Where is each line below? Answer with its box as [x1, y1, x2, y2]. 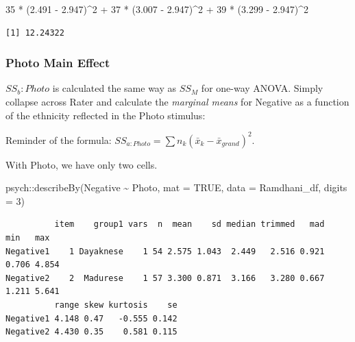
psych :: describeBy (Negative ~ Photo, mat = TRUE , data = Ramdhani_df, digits [5, 180, 347, 195]
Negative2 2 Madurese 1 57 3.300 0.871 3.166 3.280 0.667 [5, 273, 325, 283]
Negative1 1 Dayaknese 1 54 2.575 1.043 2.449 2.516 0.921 [5, 246, 325, 256]
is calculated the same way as [52, 81, 177, 95]
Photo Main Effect [5, 54, 110, 71]
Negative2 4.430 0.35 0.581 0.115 [5, 327, 177, 337]
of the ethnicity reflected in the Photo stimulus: [5, 108, 206, 122]
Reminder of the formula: [5, 132, 112, 147]
